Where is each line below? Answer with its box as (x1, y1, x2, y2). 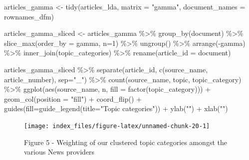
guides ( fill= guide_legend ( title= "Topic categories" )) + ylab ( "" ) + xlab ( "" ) (4, 103, 228, 114)
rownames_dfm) (4, 11, 54, 21)
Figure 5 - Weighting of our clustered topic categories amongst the (24, 137, 227, 147)
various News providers (24, 147, 95, 157)
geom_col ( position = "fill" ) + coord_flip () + (4, 93, 142, 104)
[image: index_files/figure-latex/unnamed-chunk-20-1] (24, 122, 210, 130)
